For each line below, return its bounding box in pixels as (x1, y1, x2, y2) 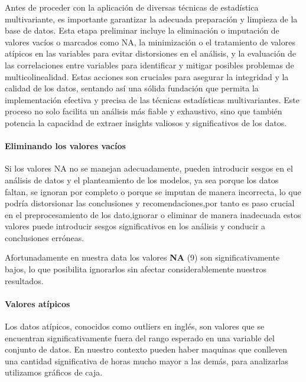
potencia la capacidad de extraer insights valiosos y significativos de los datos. (5, 116, 287, 129)
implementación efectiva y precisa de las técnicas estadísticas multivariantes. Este (5, 93, 300, 106)
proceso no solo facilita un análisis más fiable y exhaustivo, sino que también (5, 105, 282, 117)
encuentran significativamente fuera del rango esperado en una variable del (5, 331, 275, 344)
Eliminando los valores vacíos (5, 140, 126, 152)
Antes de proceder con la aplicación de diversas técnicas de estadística (5, 1, 259, 13)
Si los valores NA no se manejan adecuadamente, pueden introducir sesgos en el (5, 162, 293, 174)
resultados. (5, 274, 44, 286)
